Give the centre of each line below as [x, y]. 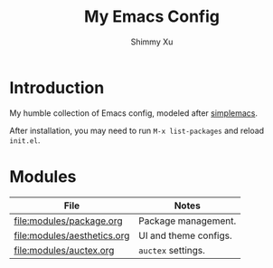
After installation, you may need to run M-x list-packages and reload [137, 130]
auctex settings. [172, 250]
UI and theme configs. [185, 235]
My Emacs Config [152, 17]
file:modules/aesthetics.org [72, 235]
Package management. [188, 221]
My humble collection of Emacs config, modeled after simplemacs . [134, 113]
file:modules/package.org [69, 221]
